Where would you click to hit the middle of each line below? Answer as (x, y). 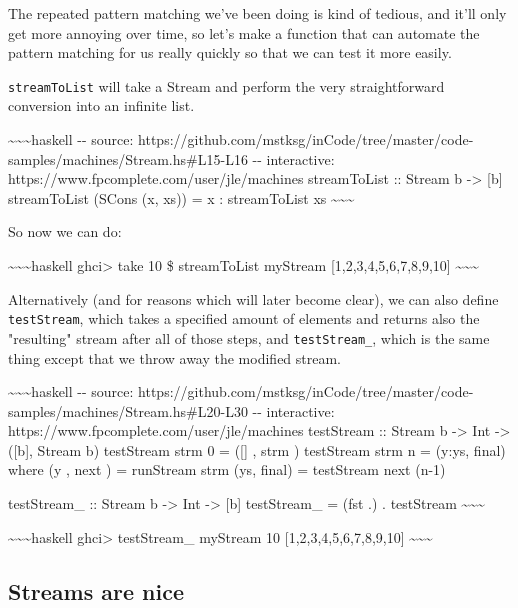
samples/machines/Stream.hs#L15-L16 (128, 158)
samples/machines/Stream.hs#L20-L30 (128, 410)
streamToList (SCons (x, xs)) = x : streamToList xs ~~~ (181, 197)
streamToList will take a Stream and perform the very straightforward (226, 85)
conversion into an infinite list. (101, 105)
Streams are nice (96, 590)
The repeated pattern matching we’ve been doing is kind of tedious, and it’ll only (257, 13)
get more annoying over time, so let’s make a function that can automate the (244, 32)
